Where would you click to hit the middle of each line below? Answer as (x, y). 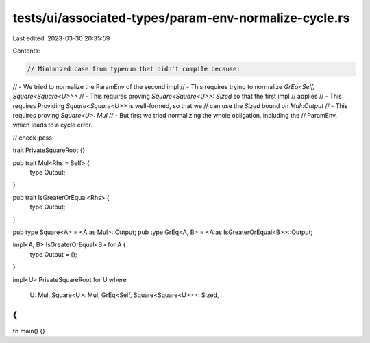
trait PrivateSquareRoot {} (49, 150)
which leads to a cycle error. (52, 125)
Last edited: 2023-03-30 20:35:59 (61, 38)
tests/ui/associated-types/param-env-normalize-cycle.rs (181, 18)
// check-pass (33, 138)
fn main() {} (29, 331)
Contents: (26, 51)
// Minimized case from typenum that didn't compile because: (134, 69)
